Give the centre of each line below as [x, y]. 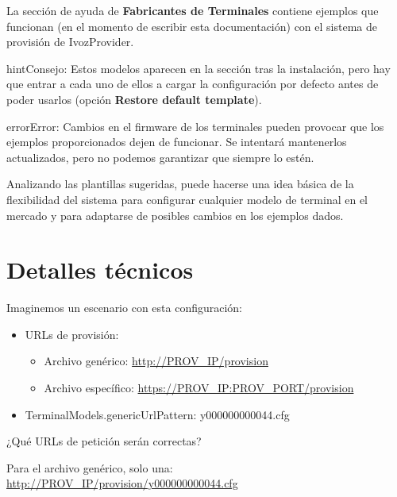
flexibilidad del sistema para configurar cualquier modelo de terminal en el [187, 199]
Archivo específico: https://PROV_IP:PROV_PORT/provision [199, 388]
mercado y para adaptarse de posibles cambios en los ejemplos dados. [175, 215]
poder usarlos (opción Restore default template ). [134, 99]
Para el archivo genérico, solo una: [90, 467]
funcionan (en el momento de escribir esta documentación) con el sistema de [192, 26]
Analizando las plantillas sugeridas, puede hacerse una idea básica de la [180, 184]
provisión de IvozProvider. [70, 42]
